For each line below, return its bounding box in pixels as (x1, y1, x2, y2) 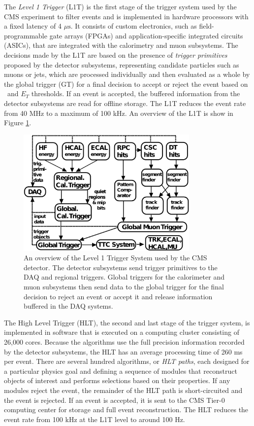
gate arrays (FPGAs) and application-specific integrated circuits (49, 30, 243, 40)
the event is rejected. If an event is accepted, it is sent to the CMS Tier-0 (4, 394, 225, 405)
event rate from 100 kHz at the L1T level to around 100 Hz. (4, 414, 185, 424)
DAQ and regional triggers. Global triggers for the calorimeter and (24, 272, 224, 282)
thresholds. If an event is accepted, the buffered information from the (31, 88, 240, 99)
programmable (4, 30, 47, 40)
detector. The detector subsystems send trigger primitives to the (24, 262, 218, 272)
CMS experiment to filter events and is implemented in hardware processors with (4, 11, 249, 21)
